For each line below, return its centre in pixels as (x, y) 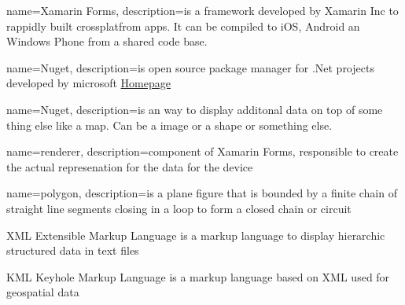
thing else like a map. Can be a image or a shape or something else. (169, 125)
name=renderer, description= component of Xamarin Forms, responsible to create (202, 151)
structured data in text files (73, 250)
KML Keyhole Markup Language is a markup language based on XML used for (198, 276)
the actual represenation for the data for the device (130, 166)
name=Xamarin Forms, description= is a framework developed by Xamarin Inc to (202, 10)
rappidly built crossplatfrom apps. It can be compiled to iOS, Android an (183, 26)
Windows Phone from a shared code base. (107, 41)
